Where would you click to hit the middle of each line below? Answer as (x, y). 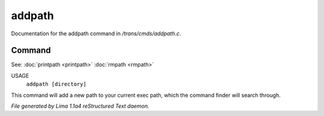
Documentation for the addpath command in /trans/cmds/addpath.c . (96, 33)
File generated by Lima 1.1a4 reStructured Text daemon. (80, 106)
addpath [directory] (56, 84)
